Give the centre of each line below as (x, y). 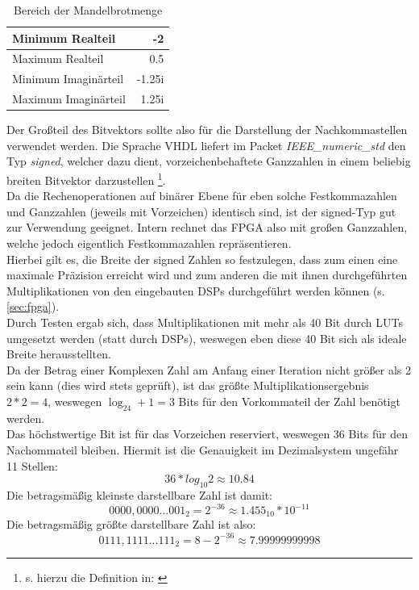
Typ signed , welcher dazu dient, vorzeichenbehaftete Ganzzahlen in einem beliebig (209, 161)
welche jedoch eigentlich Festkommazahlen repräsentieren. (149, 243)
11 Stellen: (32, 465)
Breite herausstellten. (59, 354)
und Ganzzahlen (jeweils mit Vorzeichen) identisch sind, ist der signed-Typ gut (201, 211)
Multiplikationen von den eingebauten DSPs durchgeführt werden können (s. (196, 290)
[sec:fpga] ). (33, 306)
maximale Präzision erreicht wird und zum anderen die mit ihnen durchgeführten (207, 275)
